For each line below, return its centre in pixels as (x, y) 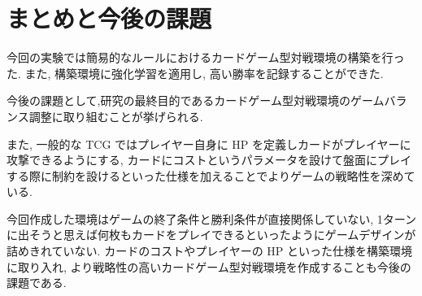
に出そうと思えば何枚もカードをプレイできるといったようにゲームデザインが (211, 235)
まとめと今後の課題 (109, 18)
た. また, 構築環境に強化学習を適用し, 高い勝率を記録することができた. (195, 73)
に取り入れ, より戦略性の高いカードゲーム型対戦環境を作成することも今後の (209, 266)
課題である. (37, 283)
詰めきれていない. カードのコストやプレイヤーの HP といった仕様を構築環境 (210, 251)
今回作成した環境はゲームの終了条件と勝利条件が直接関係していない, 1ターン (212, 218)
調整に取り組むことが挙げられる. (116, 116)
